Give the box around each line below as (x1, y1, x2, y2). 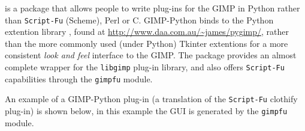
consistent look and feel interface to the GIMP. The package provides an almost (5, 49, 297, 61)
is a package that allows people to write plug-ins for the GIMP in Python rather (5, 2, 300, 14)
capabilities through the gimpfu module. (5, 72, 153, 85)
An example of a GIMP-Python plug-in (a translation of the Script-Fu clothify (5, 93, 298, 105)
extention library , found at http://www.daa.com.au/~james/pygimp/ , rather (5, 25, 289, 38)
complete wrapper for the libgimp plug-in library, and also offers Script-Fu (5, 61, 285, 73)
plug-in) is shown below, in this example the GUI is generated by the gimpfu (5, 105, 288, 117)
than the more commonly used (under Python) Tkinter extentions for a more (5, 37, 288, 49)
